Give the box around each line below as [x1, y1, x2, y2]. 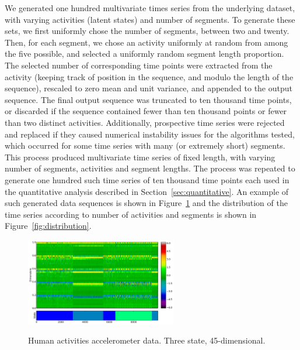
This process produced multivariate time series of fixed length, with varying [5, 150, 275, 163]
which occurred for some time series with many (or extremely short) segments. [5, 139, 285, 152]
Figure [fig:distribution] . [5, 219, 92, 232]
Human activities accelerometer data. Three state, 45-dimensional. [28, 334, 266, 346]
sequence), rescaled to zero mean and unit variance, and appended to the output [5, 82, 292, 94]
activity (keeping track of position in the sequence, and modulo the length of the [5, 70, 294, 83]
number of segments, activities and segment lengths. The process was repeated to [5, 162, 295, 174]
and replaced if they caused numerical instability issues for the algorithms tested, [5, 128, 295, 140]
